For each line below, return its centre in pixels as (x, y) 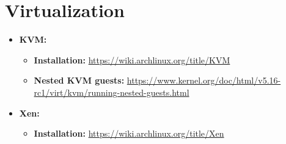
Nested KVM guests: (79, 80)
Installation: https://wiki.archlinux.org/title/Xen (129, 133)
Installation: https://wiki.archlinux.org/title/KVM (132, 59)
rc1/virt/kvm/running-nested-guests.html (112, 92)
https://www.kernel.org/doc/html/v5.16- (204, 80)
